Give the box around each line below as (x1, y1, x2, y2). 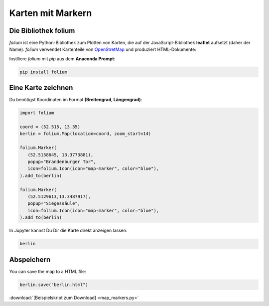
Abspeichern (9, 255, 51, 264)
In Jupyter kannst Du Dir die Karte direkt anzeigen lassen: (9, 227, 128, 234)
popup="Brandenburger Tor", (27, 159, 97, 164)
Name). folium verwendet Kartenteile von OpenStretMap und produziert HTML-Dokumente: (9, 46, 196, 52)
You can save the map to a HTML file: (9, 268, 87, 274)
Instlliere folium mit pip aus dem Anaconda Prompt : (9, 55, 116, 62)
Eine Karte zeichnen (9, 84, 73, 92)
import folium (19, 110, 54, 116)
